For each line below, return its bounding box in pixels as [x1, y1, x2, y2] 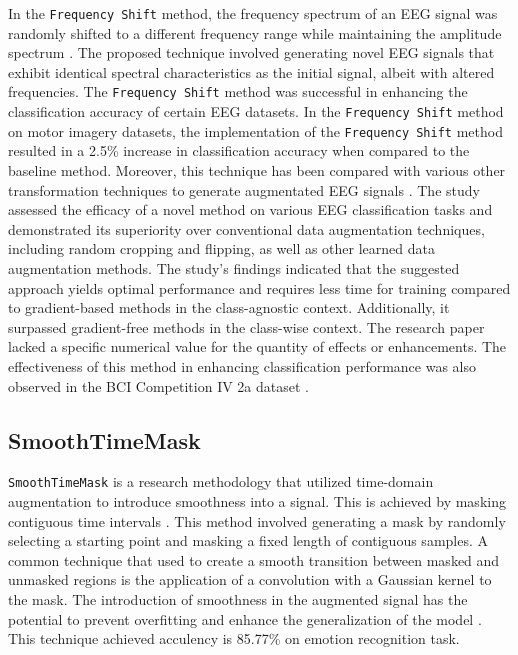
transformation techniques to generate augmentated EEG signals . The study [8, 179, 480, 200]
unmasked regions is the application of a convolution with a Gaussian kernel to [8, 569, 492, 590]
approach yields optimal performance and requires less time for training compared [8, 277, 511, 298]
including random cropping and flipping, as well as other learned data [8, 238, 435, 259]
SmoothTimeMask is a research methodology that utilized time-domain [8, 471, 434, 492]
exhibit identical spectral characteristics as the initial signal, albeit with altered [8, 61, 495, 82]
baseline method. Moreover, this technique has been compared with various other [8, 160, 506, 180]
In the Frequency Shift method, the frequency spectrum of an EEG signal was [8, 3, 498, 23]
